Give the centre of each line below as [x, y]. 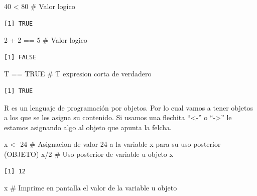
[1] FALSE [20, 57]
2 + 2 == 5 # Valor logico [46, 40]
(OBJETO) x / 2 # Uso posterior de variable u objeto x [89, 154]
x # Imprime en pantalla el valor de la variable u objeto [91, 188]
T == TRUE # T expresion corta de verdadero [78, 74]
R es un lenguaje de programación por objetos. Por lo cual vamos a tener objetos [128, 107]
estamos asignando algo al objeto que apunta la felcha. [88, 127]
